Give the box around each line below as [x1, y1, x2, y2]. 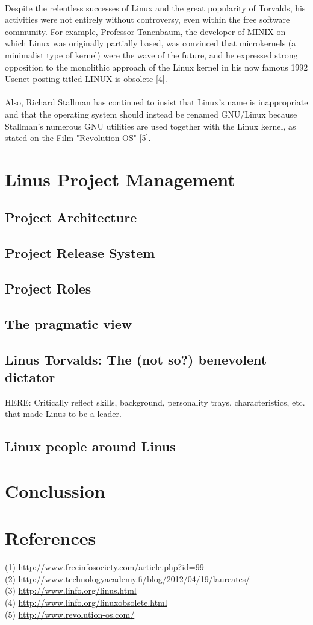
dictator [5, 368, 55, 386]
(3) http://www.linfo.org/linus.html [5, 584, 137, 597]
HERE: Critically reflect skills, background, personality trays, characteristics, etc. [5, 395, 305, 408]
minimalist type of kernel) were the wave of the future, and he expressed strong [5, 48, 298, 61]
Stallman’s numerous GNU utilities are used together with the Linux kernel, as [5, 119, 296, 132]
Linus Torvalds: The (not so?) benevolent [5, 350, 267, 368]
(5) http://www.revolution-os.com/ [5, 608, 135, 620]
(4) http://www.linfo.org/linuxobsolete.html [5, 596, 167, 609]
